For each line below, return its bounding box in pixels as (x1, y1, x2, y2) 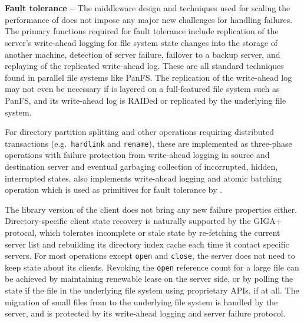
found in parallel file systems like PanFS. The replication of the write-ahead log (5, 71, 292, 83)
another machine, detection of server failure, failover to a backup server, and (5, 48, 280, 60)
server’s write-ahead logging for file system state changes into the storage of (5, 36, 278, 48)
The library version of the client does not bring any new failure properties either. (5, 203, 298, 215)
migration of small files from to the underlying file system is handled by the (5, 295, 278, 308)
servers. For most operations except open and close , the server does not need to (5, 249, 295, 262)
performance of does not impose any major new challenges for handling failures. (5, 13, 293, 25)
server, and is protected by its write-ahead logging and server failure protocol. (5, 307, 286, 319)
